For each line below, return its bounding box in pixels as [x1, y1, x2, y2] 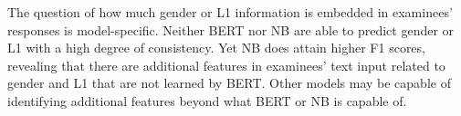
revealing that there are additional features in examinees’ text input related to [7, 55, 445, 74]
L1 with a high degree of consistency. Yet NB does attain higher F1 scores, [7, 38, 425, 57]
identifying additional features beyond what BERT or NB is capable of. [7, 91, 407, 110]
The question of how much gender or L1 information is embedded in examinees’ [7, 3, 453, 21]
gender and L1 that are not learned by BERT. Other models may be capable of [7, 73, 451, 92]
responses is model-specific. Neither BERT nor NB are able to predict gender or [7, 20, 455, 39]
